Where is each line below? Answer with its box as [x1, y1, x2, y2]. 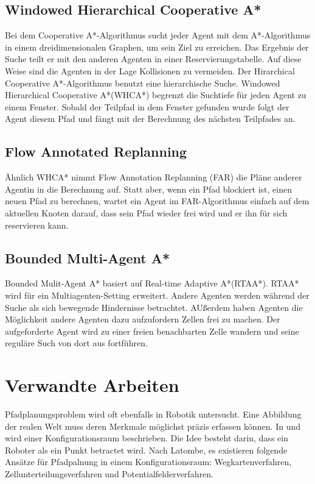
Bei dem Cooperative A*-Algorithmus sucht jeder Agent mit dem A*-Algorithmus [5, 29, 311, 41]
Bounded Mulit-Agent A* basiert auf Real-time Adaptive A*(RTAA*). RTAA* [5, 277, 299, 290]
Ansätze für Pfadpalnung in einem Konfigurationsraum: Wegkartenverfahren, [5, 455, 292, 468]
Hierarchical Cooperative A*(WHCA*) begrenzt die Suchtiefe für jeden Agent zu [5, 88, 306, 101]
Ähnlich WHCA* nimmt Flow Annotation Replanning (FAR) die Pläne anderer [5, 171, 302, 183]
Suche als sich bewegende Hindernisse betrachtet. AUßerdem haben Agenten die [5, 301, 303, 313]
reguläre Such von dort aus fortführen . [5, 336, 148, 349]
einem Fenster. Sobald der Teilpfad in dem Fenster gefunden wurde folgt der [5, 100, 289, 113]
